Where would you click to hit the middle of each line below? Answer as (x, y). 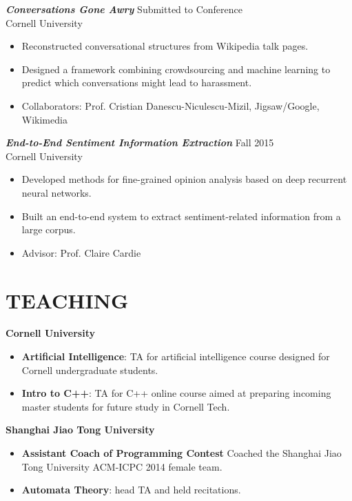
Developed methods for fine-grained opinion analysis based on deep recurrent (184, 179)
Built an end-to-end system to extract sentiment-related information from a (181, 216)
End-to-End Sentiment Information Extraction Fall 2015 (140, 143)
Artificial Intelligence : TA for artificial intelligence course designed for (176, 356)
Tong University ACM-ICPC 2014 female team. (122, 466)
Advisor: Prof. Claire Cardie (81, 252)
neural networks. (56, 192)
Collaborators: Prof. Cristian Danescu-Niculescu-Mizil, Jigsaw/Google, (170, 105)
